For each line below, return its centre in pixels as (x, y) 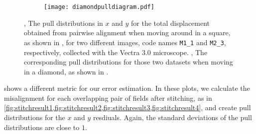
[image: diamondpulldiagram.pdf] (99, 7)
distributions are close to (42, 127)
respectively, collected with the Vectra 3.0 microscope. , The (116, 52)
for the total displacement (171, 23)
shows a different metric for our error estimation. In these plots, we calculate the (127, 88)
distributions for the (35, 117)
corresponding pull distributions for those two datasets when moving (128, 62)
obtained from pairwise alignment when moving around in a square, (127, 33)
